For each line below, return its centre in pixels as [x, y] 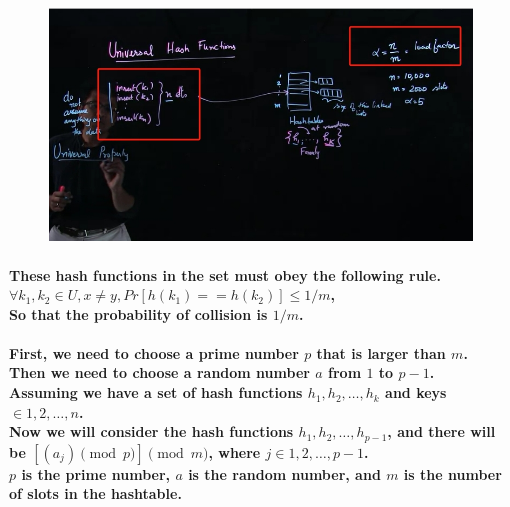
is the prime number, [96, 473]
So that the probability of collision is [138, 313]
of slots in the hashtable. [95, 493]
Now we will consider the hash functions [151, 431]
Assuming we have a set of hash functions [156, 392]
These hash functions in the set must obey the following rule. [225, 274]
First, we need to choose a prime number [154, 352]
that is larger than [381, 352]
